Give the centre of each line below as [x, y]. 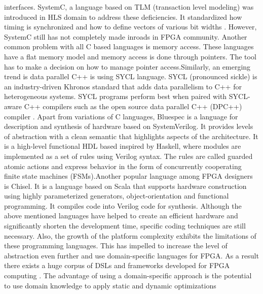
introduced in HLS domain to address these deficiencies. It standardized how [123, 17]
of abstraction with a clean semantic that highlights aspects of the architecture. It [131, 136]
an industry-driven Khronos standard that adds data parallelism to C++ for [123, 86]
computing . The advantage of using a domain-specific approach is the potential [128, 275]
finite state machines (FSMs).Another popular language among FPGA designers [128, 176]
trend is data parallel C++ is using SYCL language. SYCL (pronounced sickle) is [131, 76]
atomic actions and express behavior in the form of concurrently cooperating [123, 166]
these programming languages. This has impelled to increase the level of [116, 246]
